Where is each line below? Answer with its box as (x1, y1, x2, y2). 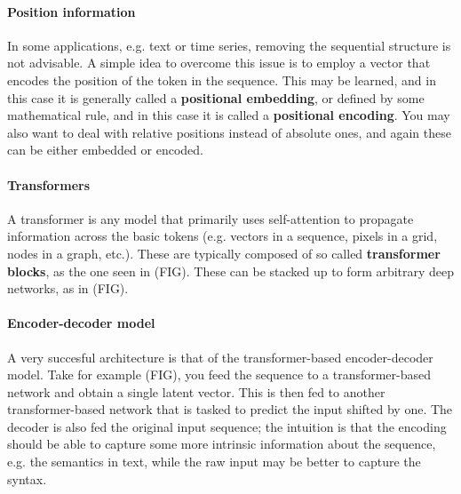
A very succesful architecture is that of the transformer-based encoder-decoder (7, 347, 433, 366)
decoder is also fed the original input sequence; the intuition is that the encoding (7, 417, 447, 435)
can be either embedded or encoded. (7, 140, 203, 159)
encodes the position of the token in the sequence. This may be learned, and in (7, 70, 436, 89)
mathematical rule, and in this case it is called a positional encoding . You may (7, 106, 450, 124)
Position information (7, 2, 136, 20)
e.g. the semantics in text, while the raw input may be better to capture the (7, 452, 421, 471)
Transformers (7, 175, 91, 194)
